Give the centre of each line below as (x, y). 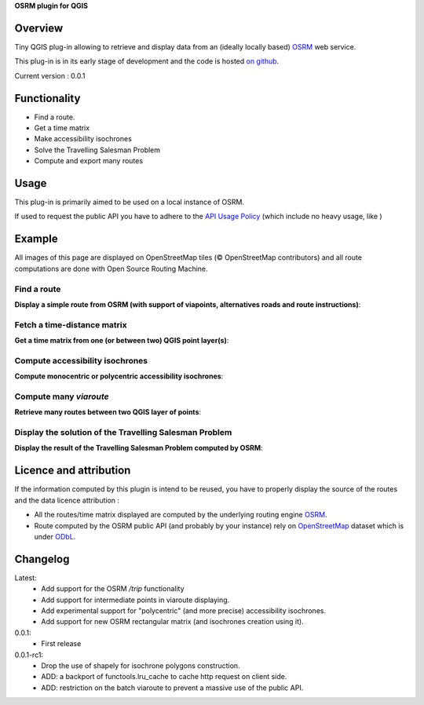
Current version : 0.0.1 (50, 75)
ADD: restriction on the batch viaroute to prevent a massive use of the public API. (172, 688)
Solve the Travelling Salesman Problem (97, 150)
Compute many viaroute (62, 396)
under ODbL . (55, 536)
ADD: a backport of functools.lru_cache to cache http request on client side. (164, 677)
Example (36, 239)
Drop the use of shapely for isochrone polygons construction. (141, 665)
